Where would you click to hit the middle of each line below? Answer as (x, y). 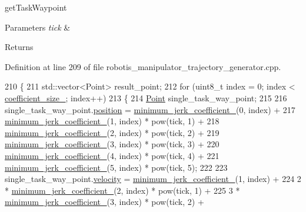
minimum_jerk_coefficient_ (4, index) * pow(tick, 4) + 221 (112, 155)
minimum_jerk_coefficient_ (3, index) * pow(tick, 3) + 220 (112, 144)
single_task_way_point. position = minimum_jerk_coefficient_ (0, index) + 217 (150, 109)
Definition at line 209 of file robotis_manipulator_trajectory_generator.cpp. (143, 66)
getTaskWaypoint (36, 7)
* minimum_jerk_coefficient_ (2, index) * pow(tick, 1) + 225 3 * (122, 190)
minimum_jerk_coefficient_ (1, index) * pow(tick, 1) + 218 (112, 121)
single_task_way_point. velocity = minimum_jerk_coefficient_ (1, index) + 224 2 (153, 179)
